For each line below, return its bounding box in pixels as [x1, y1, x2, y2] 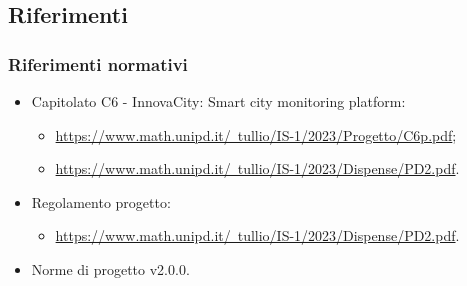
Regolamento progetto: [31, 191, 171, 212]
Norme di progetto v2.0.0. [31, 258, 190, 279]
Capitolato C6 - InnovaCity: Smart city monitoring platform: [31, 91, 406, 111]
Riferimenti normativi [8, 51, 188, 76]
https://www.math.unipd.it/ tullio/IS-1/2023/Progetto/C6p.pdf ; [55, 124, 457, 145]
